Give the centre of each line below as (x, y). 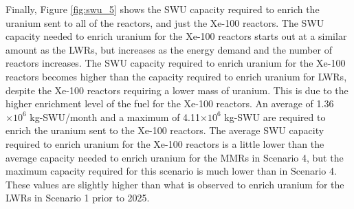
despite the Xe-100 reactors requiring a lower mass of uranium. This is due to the (177, 90)
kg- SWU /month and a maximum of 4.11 (115, 117)
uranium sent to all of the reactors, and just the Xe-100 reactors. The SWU (165, 22)
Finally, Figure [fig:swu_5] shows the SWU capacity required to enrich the (163, 9)
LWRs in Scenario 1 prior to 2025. (78, 198)
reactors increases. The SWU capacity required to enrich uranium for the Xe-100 (176, 63)
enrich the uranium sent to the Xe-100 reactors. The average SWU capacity (165, 130)
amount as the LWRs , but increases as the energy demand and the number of (169, 49)
